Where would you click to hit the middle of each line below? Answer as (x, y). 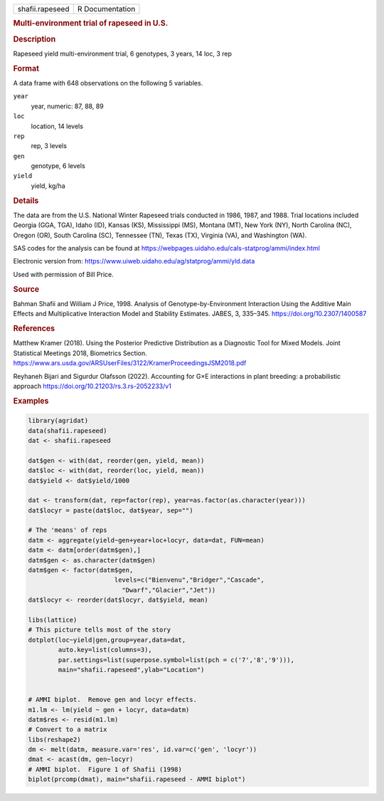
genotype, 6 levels (58, 166)
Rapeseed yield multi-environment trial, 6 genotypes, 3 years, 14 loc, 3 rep (123, 53)
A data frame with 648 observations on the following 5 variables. (108, 83)
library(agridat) (58, 421)
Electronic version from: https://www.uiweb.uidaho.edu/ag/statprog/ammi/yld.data (134, 261)
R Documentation (106, 9)
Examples (31, 401)
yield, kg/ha (48, 186)
